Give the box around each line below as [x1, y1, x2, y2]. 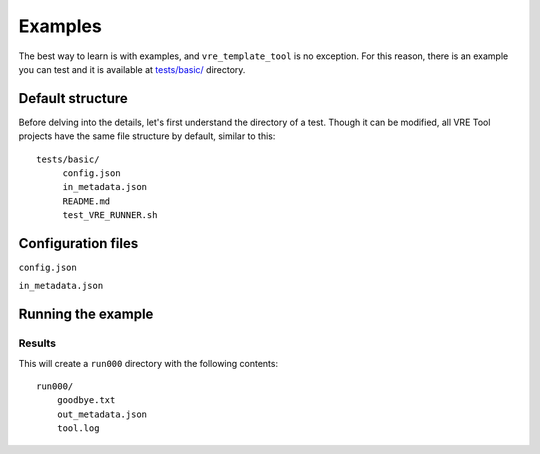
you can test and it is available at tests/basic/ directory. [18, 63, 246, 75]
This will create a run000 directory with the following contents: [18, 357, 279, 369]
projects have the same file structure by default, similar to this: [18, 130, 276, 142]
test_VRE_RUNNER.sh [62, 210, 158, 221]
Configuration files [18, 235, 139, 252]
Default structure [18, 90, 129, 107]
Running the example [18, 306, 154, 323]
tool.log [56, 423, 100, 434]
